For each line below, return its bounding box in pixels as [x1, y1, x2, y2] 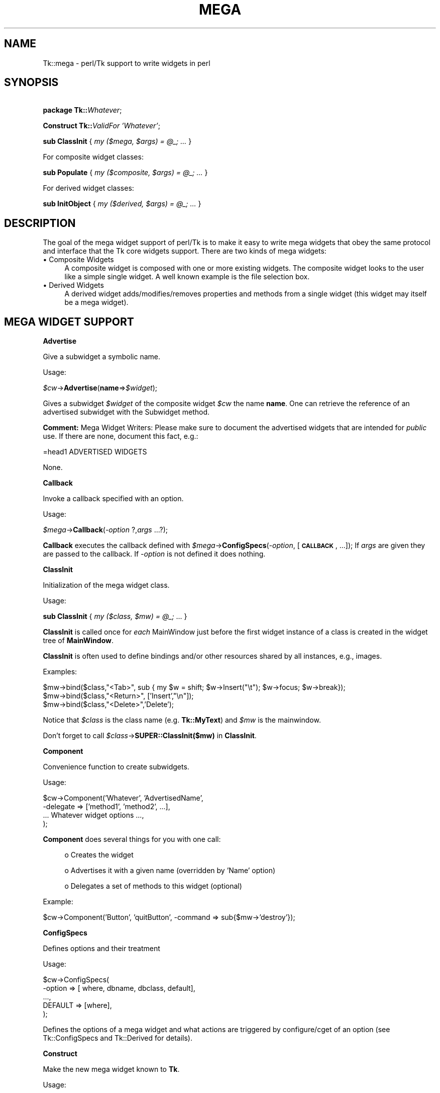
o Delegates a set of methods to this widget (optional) [64, 882, 242, 891]
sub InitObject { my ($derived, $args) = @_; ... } [43, 199, 201, 208]
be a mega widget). [64, 298, 129, 307]
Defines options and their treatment [43, 944, 160, 953]
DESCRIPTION [4, 216, 76, 229]
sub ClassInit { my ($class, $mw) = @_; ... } [43, 612, 187, 621]
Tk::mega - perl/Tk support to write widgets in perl [43, 58, 210, 67]
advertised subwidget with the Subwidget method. [43, 408, 209, 417]
